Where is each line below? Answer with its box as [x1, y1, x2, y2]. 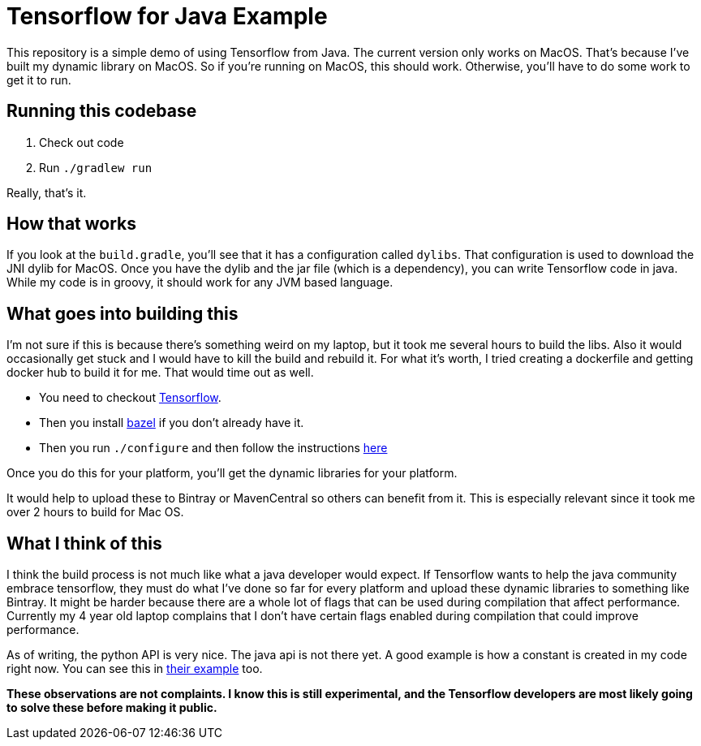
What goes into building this [6, 303, 239, 324]
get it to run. [6, 72, 71, 87]
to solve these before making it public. [6, 701, 217, 715]
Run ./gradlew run [39, 160, 153, 175]
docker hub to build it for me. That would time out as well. [6, 365, 314, 380]
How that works [6, 213, 137, 235]
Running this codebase [6, 101, 197, 122]
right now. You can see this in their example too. [6, 662, 263, 676]
